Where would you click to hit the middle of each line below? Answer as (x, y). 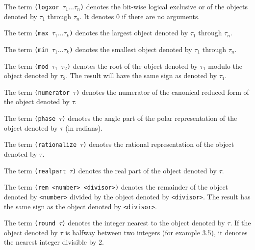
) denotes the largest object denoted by (129, 33)
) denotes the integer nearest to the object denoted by (143, 223)
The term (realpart (35, 170)
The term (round (30, 223)
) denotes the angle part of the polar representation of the (150, 118)
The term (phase (30, 118)
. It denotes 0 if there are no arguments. (140, 16)
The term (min (26, 49)
